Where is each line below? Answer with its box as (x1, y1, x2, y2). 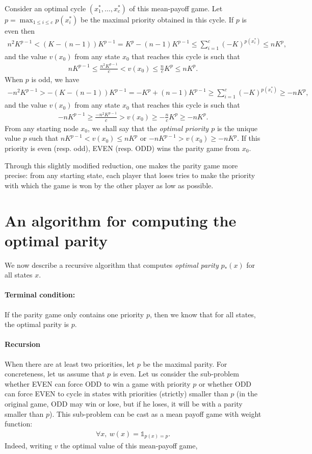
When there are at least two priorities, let (5, 358, 135, 369)
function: (5, 418, 33, 429)
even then (5, 26, 35, 36)
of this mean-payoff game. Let (129, 3, 223, 13)
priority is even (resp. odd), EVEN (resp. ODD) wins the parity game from (5, 142, 240, 153)
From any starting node (5, 122, 79, 133)
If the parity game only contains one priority (5, 309, 144, 319)
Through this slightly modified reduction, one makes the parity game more (5, 160, 238, 170)
